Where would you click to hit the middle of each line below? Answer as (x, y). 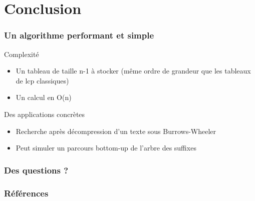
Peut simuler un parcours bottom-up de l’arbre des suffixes (106, 148)
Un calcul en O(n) (44, 97)
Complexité (22, 54)
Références (26, 193)
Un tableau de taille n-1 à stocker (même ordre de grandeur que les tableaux (133, 71)
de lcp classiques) (42, 80)
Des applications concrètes (45, 114)
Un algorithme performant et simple (79, 35)
